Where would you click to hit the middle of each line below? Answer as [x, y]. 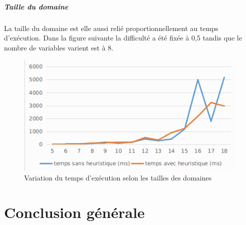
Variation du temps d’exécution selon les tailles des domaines [118, 178]
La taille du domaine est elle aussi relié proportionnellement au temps [111, 28]
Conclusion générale [74, 212]
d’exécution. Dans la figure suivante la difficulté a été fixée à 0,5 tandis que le [123, 38]
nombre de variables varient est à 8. [59, 47]
